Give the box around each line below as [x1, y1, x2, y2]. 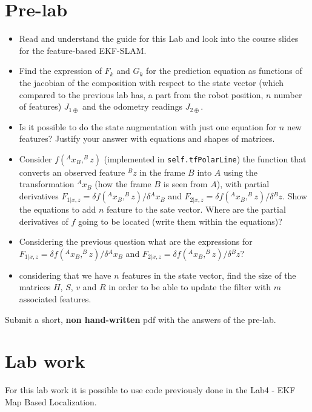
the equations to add [19, 203, 96, 216]
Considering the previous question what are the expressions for [19, 235, 253, 248]
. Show [282, 190, 307, 202]
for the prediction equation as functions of [145, 64, 302, 77]
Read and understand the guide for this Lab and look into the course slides [19, 32, 299, 45]
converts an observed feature [19, 165, 125, 178]
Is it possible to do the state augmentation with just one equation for [19, 120, 277, 133]
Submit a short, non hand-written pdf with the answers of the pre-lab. [5, 313, 276, 325]
